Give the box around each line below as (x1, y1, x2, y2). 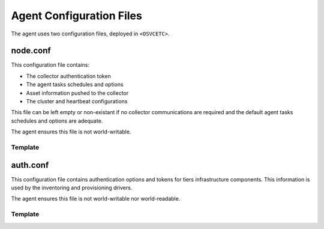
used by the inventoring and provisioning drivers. (11, 184, 133, 192)
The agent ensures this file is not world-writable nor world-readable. (11, 195, 181, 203)
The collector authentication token (26, 72, 111, 79)
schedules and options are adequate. (11, 117, 103, 124)
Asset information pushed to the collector (26, 89, 129, 96)
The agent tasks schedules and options (26, 81, 124, 88)
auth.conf (11, 160, 49, 170)
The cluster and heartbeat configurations (26, 98, 128, 105)
